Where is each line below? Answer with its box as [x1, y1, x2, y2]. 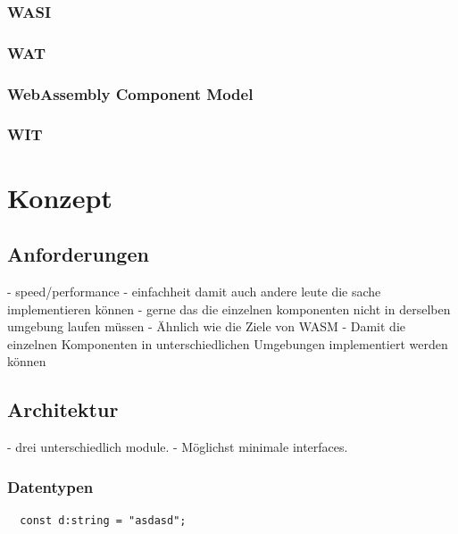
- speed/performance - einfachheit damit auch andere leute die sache [7, 281, 381, 300]
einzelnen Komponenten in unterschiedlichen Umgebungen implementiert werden [7, 334, 448, 353]
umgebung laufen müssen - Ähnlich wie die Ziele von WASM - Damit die [7, 317, 405, 336]
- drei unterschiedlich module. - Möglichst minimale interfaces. [7, 438, 348, 456]
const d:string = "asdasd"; [20, 513, 187, 527]
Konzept [7, 179, 112, 215]
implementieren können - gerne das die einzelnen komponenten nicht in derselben [7, 299, 451, 318]
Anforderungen [7, 240, 149, 268]
